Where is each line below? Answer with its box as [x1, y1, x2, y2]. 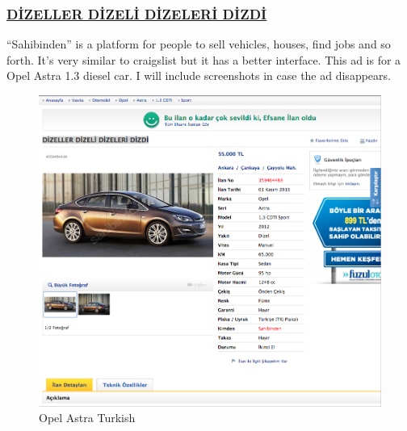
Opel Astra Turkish [39, 409, 136, 426]
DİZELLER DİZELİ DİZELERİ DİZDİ [6, 3, 267, 23]
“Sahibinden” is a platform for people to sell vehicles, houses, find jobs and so [6, 36, 391, 52]
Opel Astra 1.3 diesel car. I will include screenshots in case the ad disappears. [6, 67, 391, 84]
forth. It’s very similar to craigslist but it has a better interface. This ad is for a [6, 51, 401, 68]
